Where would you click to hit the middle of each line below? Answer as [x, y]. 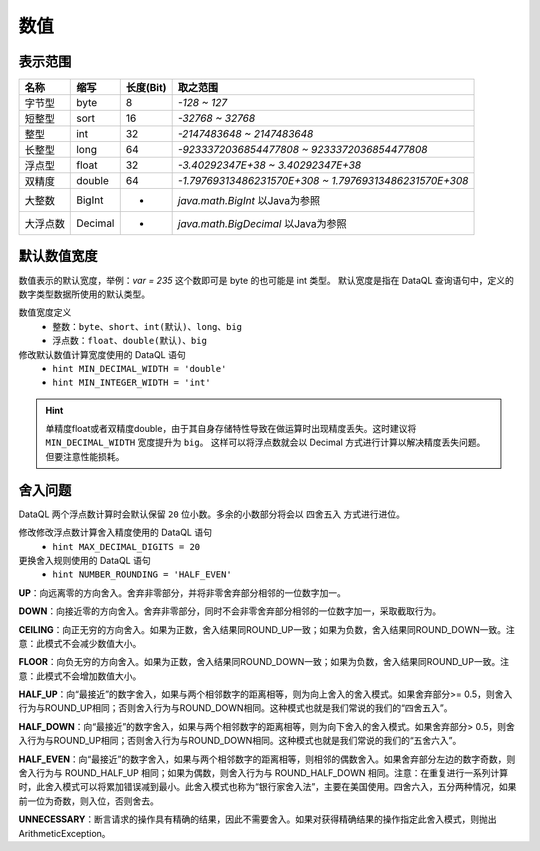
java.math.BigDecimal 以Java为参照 [262, 224]
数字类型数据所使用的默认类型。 [84, 294]
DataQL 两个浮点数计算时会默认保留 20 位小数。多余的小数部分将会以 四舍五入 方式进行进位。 [211, 514]
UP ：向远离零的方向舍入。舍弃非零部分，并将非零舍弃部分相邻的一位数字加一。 [182, 592]
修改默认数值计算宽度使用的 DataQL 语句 [102, 354]
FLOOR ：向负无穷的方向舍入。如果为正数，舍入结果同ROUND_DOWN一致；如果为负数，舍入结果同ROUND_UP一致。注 [264, 662]
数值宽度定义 [45, 312]
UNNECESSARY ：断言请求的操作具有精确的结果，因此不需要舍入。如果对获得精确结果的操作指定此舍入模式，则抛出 [257, 819]
